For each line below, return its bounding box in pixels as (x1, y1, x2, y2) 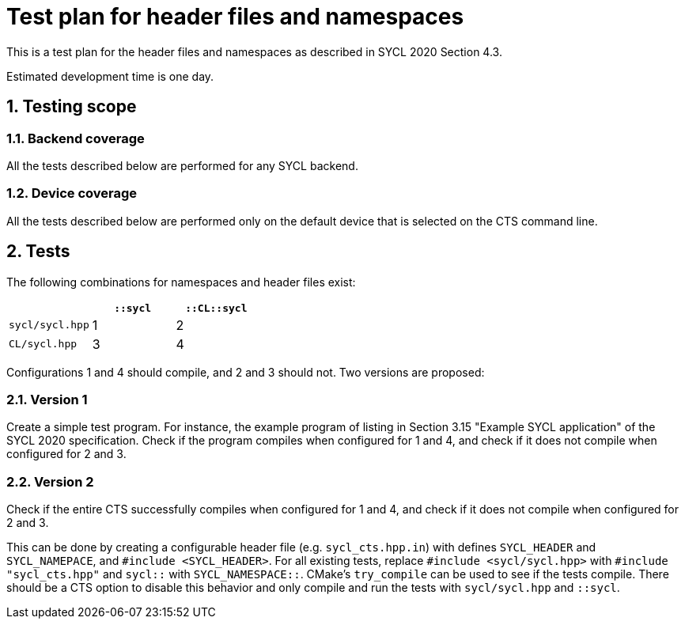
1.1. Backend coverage (6, 130, 145, 146)
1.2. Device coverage (6, 185, 138, 202)
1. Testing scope (6, 97, 137, 117)
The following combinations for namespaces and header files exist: (6, 275, 356, 289)
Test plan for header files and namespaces (6, 3, 464, 30)
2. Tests (6, 241, 70, 262)
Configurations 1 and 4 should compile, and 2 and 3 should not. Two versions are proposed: (6, 365, 485, 379)
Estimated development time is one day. (6, 69, 214, 83)
